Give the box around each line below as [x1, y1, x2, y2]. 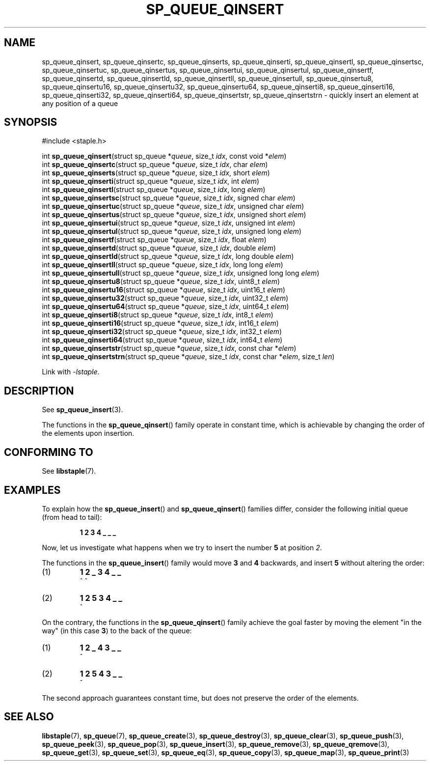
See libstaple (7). [42, 467, 96, 476]
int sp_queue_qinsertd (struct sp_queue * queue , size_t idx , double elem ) [42, 244, 276, 253]
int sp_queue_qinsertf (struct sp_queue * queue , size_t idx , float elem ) [42, 235, 267, 244]
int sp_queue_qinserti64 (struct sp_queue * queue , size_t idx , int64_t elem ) [42, 336, 283, 344]
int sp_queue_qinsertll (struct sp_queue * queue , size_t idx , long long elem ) [42, 260, 283, 269]
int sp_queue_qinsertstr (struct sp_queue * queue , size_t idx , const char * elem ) [42, 344, 296, 353]
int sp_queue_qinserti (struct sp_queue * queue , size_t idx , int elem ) [42, 177, 260, 186]
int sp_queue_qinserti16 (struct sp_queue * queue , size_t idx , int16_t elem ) [42, 319, 279, 328]
